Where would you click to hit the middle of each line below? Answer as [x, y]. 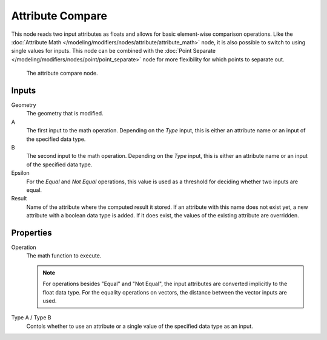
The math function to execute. [64, 256]
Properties [31, 233]
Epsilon [20, 173]
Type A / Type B [31, 318]
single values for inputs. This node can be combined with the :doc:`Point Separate [114, 51]
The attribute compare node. [62, 73]
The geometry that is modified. [65, 114]
